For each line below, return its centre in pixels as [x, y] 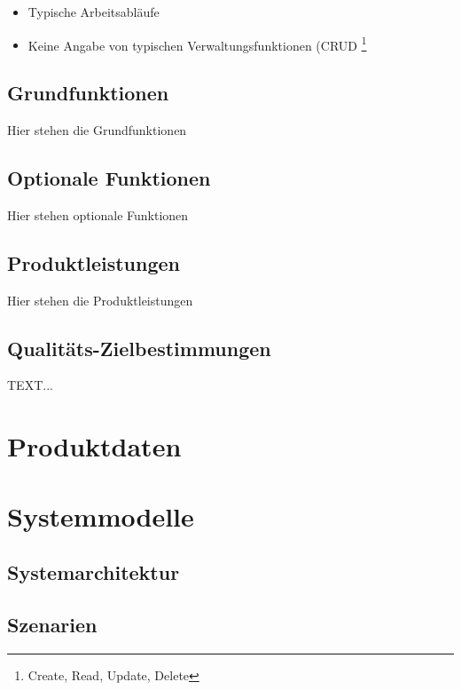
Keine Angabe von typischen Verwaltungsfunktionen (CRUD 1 [197, 44]
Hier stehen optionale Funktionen [98, 214]
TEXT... [30, 385]
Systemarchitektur [94, 572]
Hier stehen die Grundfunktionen [97, 130]
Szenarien [52, 624]
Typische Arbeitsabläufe [94, 12]
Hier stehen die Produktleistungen [100, 300]
